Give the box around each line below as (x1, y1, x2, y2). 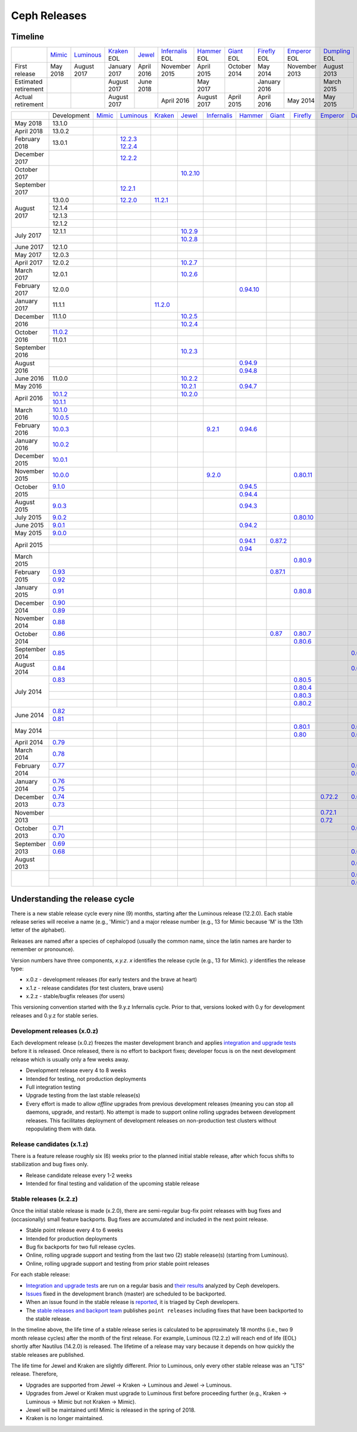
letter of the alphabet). (11, 927, 66, 934)
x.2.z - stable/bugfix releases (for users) (26, 993, 125, 1000)
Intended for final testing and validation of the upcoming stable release (26, 1180, 199, 1187)
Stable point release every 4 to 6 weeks (26, 1226, 123, 1234)
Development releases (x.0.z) (11, 1027, 99, 1035)
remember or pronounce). (11, 946, 74, 953)
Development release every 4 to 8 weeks (26, 1067, 127, 1074)
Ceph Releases (11, 9, 87, 22)
